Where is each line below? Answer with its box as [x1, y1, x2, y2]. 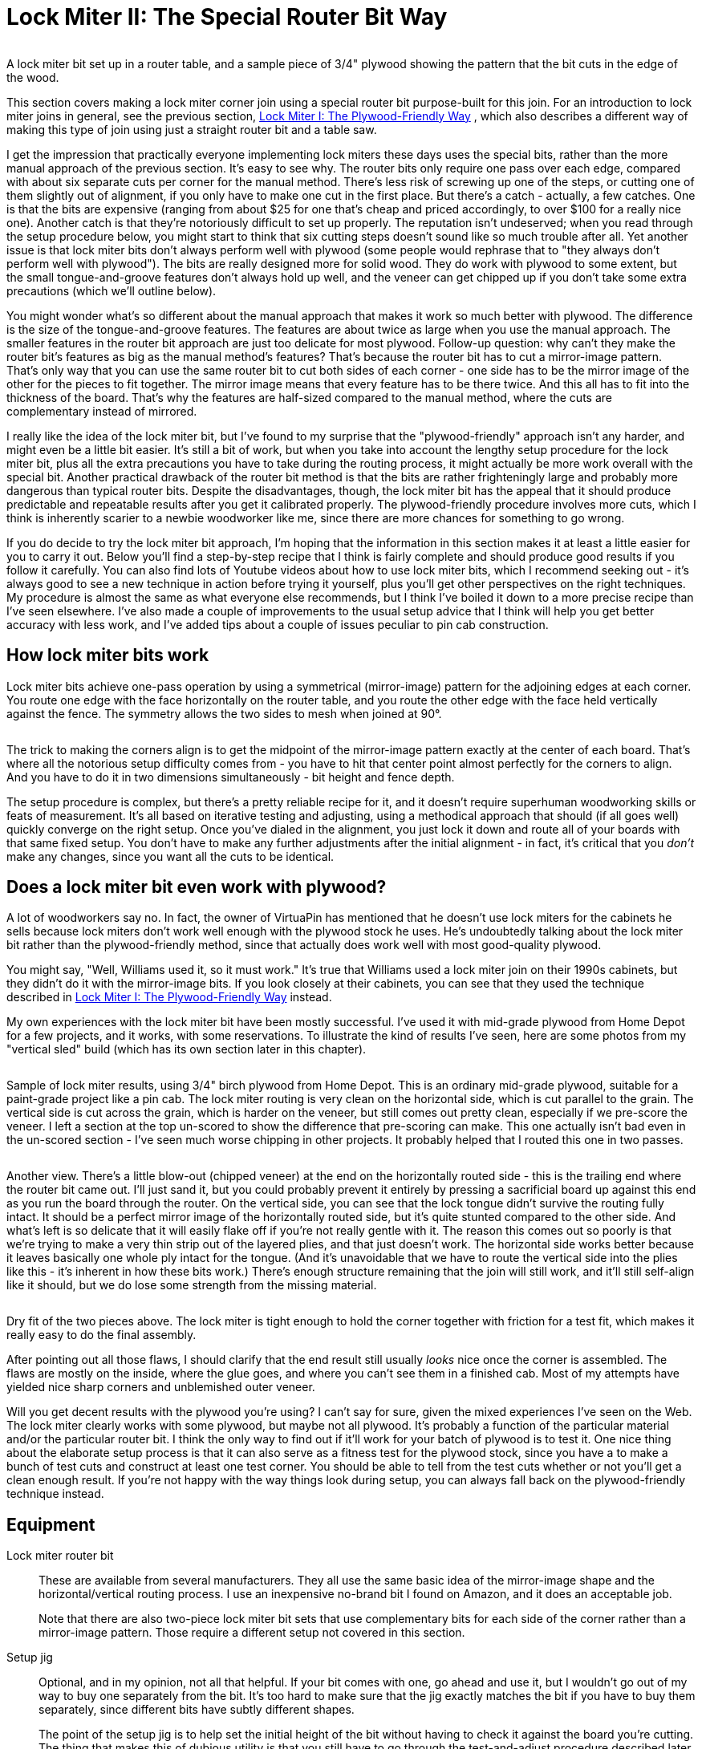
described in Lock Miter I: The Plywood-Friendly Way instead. [6, 990, 332, 1004]
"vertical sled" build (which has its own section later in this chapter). [6, 1042, 367, 1057]
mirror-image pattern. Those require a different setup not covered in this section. [39, 1625, 465, 1640]
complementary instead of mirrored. [6, 404, 197, 418]
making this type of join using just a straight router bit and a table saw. [6, 122, 377, 136]
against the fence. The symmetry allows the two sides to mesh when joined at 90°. [6, 706, 442, 720]
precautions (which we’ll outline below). [6, 283, 217, 298]
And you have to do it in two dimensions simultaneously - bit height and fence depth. [6, 769, 455, 784]
